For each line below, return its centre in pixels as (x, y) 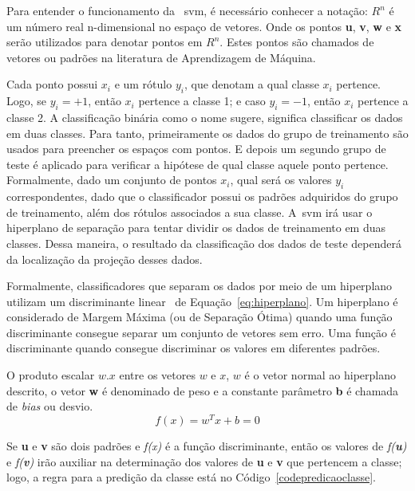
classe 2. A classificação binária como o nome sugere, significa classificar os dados (205, 117)
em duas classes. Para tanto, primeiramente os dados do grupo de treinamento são (207, 133)
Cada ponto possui (52, 84)
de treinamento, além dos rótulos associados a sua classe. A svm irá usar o (190, 212)
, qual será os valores (281, 180)
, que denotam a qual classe (251, 84)
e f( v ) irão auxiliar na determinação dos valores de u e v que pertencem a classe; (204, 461)
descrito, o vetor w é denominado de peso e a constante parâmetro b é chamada (203, 390)
